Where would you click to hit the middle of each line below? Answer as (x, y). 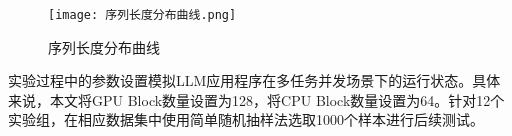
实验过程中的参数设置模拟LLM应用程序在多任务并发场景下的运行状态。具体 (254, 80)
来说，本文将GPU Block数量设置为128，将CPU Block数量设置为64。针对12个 (256, 99)
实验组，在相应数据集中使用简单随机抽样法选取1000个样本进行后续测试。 (246, 119)
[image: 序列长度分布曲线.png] (142, 15)
